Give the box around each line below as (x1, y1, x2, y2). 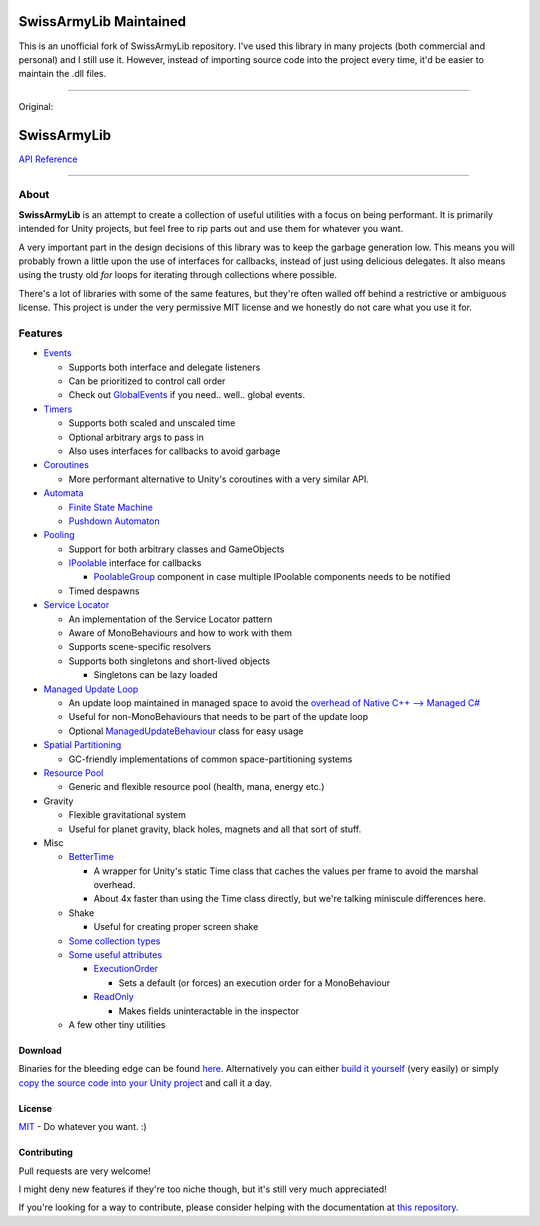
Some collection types (68, 935, 161, 947)
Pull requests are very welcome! (18, 1165, 151, 1177)
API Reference (18, 153, 78, 165)
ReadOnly (93, 991, 134, 1003)
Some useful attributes (68, 949, 163, 961)
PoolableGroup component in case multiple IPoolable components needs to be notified (93, 571, 451, 583)
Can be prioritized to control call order (68, 375, 226, 387)
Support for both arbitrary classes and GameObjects (68, 543, 285, 555)
